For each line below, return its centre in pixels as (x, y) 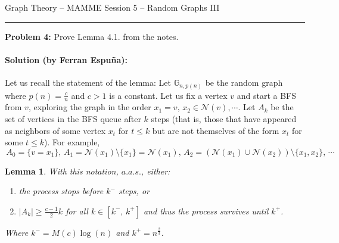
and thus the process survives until (206, 211)
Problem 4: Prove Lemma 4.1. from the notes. (92, 36)
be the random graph (244, 82)
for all (77, 211)
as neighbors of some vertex (55, 130)
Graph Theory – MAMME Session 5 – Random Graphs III (112, 7)
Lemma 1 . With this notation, (62, 171)
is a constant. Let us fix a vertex (168, 95)
